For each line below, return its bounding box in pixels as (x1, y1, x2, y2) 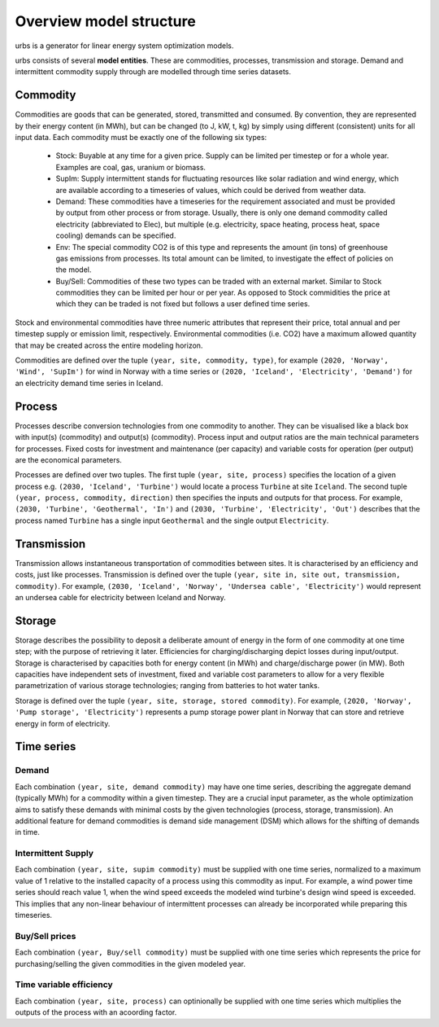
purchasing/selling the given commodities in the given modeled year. (15, 959, 246, 968)
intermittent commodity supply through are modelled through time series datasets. (15, 67, 292, 77)
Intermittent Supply (15, 848, 93, 859)
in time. (15, 827, 41, 837)
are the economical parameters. (15, 454, 122, 464)
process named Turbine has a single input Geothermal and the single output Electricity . (15, 516, 329, 525)
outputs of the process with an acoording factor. (15, 1007, 177, 1017)
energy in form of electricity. (15, 718, 111, 728)
